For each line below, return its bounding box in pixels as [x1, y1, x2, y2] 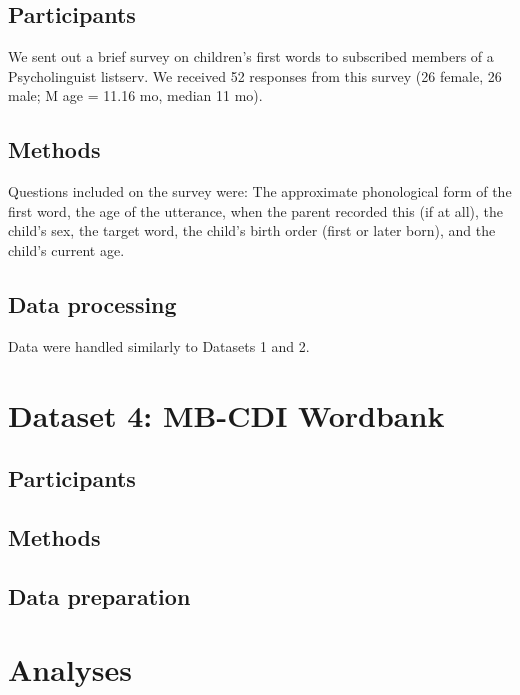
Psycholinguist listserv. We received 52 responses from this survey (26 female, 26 [8, 65, 502, 86]
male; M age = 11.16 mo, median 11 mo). [8, 85, 263, 106]
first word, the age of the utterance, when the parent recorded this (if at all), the [8, 200, 504, 221]
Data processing [8, 288, 177, 319]
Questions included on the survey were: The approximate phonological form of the [8, 181, 512, 202]
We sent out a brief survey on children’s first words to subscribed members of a [8, 46, 494, 67]
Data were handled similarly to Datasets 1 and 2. [8, 335, 310, 356]
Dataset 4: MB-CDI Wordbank [8, 394, 445, 435]
